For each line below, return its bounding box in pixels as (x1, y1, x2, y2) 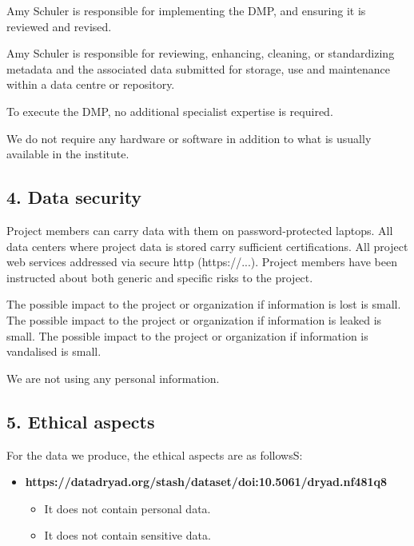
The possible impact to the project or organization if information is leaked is (6, 311, 382, 328)
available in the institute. (6, 145, 129, 162)
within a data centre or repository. (6, 76, 175, 93)
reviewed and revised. (6, 18, 112, 34)
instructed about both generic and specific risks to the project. (6, 269, 313, 285)
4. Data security (6, 185, 142, 209)
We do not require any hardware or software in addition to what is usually (6, 130, 372, 146)
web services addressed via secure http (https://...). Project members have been (6, 253, 397, 270)
